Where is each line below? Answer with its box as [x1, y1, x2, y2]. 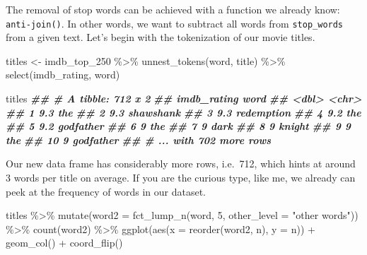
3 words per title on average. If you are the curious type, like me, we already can [6, 170, 356, 184]
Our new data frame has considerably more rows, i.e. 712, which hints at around [6, 156, 356, 171]
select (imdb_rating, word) [6, 67, 120, 82]
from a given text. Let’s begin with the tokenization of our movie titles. [6, 30, 315, 45]
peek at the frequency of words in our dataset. [6, 184, 206, 198]
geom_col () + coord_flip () [6, 235, 123, 250]
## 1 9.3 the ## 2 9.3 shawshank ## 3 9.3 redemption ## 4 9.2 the [6, 105, 361, 119]
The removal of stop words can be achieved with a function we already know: [6, 2, 340, 16]
